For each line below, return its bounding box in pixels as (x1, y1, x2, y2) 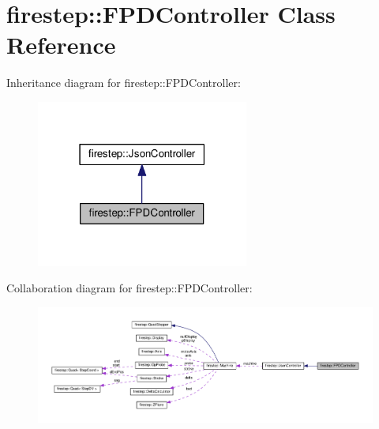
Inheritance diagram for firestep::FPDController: (6, 74, 241, 91)
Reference (6, 28, 116, 61)
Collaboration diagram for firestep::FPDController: (6, 280, 253, 296)
